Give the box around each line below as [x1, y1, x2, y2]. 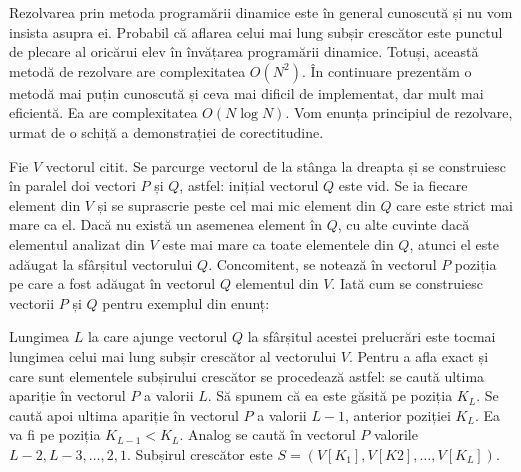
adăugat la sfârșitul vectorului [9, 253, 193, 274]
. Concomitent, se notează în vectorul [208, 253, 437, 274]
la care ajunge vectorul [87, 326, 228, 347]
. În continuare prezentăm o [301, 60, 472, 81]
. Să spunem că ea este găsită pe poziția [207, 385, 453, 406]
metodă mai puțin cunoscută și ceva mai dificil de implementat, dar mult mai [9, 82, 484, 103]
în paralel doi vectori [9, 175, 136, 196]
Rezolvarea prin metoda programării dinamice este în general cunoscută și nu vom [9, 2, 513, 22]
